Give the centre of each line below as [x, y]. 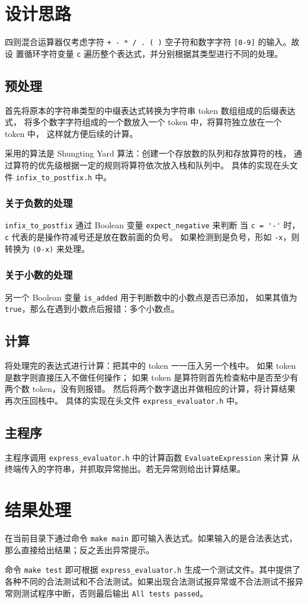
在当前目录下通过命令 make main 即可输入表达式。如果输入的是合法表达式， [151, 538]
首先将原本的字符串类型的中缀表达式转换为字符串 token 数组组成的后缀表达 [150, 110]
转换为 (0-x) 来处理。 [47, 248]
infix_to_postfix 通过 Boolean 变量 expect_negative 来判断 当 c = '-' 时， [153, 225]
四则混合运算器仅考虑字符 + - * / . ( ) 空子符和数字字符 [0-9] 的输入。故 [152, 42]
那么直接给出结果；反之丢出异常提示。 [79, 549]
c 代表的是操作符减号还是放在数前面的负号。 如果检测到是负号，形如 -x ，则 [152, 237]
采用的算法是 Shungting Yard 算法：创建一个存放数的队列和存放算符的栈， [148, 153]
